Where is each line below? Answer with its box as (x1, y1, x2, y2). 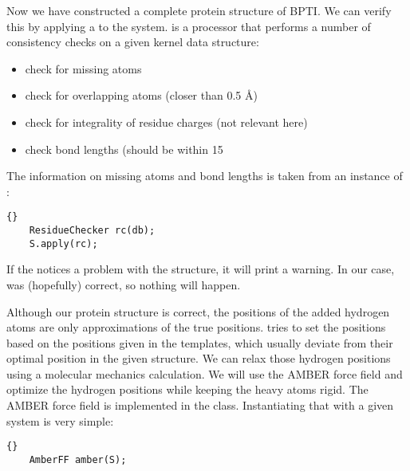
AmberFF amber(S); (29, 453, 127, 465)
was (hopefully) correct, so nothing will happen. (6, 276, 241, 292)
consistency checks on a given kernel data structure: (6, 33, 259, 50)
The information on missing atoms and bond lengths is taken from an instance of (6, 167, 403, 184)
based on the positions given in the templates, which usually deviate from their (6, 334, 393, 351)
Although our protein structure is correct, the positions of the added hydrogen (6, 303, 390, 320)
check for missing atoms (25, 60, 142, 77)
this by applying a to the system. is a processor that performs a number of (6, 18, 371, 34)
